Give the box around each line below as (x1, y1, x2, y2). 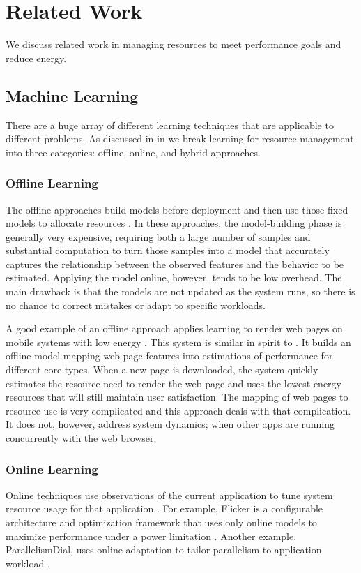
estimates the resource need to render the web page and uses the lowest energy (6, 375, 342, 390)
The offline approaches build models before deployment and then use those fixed (6, 202, 348, 216)
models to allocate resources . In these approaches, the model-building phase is (6, 216, 342, 230)
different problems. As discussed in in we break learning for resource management (6, 131, 354, 146)
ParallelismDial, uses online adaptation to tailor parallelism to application (6, 542, 322, 557)
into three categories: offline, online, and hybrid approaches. (6, 144, 261, 159)
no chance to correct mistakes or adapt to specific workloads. (6, 297, 266, 312)
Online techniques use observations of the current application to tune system (6, 487, 333, 502)
